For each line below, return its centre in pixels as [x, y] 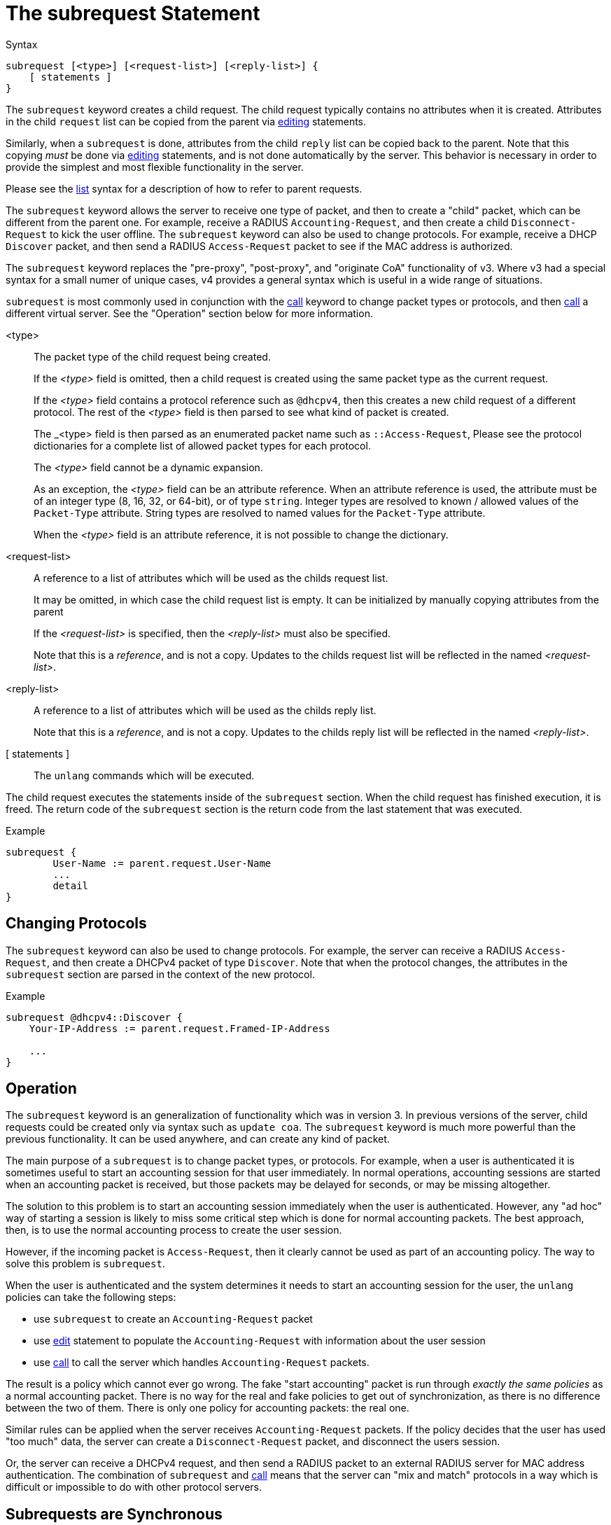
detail [71, 885]
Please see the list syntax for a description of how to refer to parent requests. [184, 188]
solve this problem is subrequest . [85, 1264]
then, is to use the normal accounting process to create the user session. [174, 1230]
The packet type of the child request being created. [152, 356]
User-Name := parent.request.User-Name [162, 863]
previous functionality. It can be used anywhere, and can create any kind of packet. [198, 1139]
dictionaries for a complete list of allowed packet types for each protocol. [202, 445]
